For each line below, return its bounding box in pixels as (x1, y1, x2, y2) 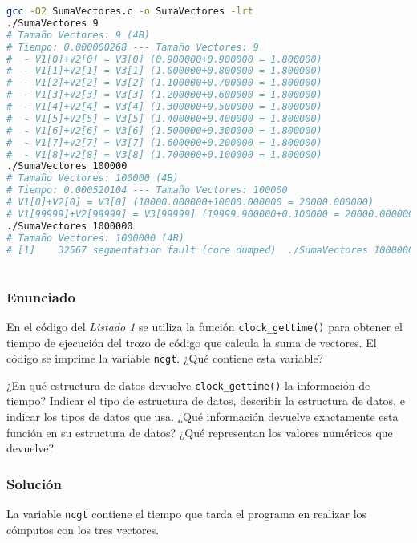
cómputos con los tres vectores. (6, 521, 160, 537)
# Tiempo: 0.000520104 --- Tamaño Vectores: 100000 (6, 184, 288, 197)
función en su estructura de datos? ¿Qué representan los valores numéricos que (6, 423, 393, 440)
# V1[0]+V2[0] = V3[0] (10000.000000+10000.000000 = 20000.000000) (6, 197, 374, 208)
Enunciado (6, 286, 75, 306)
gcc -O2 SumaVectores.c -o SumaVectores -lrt (6, 6, 253, 17)
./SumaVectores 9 (6, 17, 99, 29)
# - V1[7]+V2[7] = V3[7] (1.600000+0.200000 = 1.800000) (6, 136, 322, 148)
